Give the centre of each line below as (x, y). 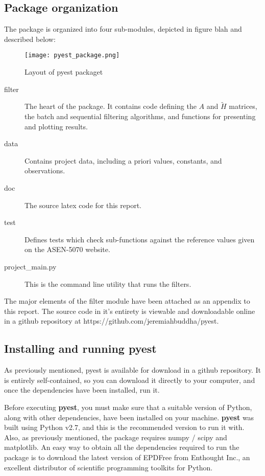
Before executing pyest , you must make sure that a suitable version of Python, (128, 407)
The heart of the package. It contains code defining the (111, 106)
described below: (30, 39)
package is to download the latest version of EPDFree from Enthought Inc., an (127, 457)
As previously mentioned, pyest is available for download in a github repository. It (133, 370)
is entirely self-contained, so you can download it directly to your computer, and (130, 380)
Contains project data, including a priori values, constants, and (123, 160)
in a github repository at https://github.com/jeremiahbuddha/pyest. (112, 321)
